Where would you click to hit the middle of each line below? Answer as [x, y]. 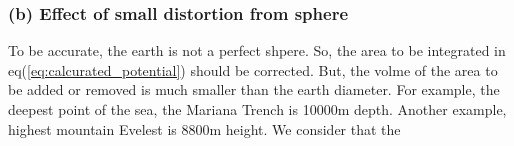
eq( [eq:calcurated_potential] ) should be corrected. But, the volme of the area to [253, 69]
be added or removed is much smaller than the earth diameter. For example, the [254, 89]
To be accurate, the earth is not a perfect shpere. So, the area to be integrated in [257, 50]
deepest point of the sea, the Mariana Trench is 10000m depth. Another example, [257, 109]
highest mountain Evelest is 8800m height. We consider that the [204, 128]
